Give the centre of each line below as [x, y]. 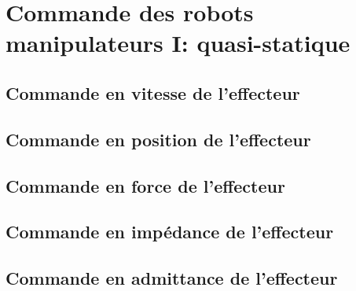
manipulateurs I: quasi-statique [178, 43]
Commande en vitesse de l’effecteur [153, 92]
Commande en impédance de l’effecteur [170, 232]
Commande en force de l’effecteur [145, 185]
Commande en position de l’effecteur [158, 139]
